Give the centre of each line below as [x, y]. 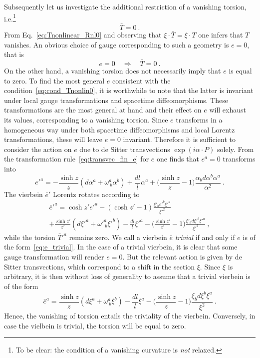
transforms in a [199, 120]
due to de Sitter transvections [125, 149]
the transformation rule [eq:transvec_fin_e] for [77, 159]
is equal [240, 71]
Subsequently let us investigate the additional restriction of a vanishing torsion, [125, 6]
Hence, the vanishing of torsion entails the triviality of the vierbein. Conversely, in [130, 316]
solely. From [236, 149]
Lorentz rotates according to [96, 194]
